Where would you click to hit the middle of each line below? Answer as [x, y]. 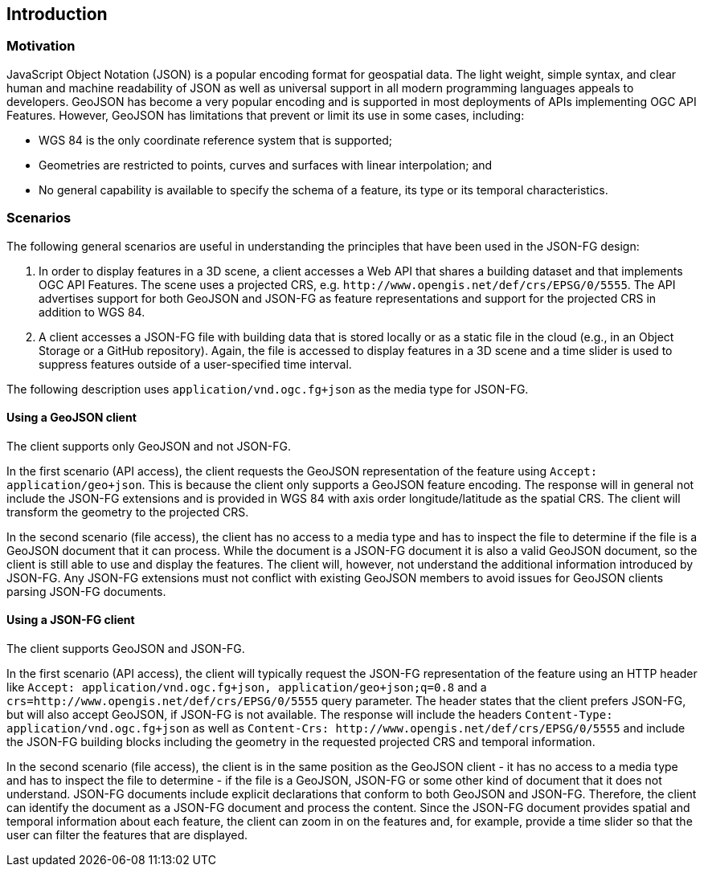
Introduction [57, 14]
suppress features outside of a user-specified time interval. [195, 364]
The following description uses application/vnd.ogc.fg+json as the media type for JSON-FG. [268, 389]
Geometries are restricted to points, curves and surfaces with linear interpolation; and [266, 165]
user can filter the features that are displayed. [127, 834]
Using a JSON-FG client [71, 620]
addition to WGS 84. [92, 312]
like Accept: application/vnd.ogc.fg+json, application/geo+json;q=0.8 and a [247, 687]
